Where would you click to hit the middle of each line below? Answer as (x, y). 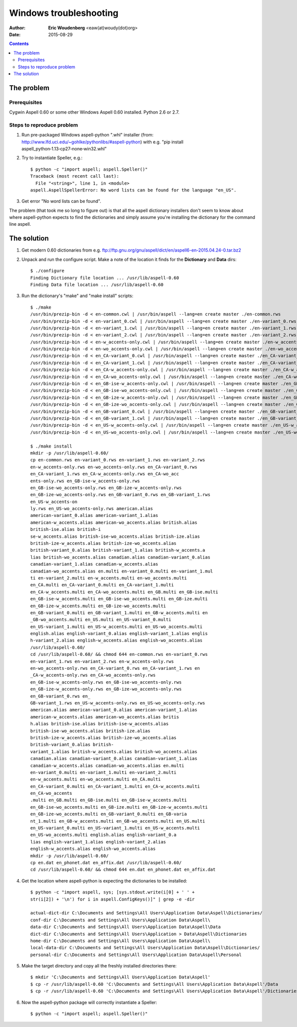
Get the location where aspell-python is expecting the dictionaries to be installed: (104, 881)
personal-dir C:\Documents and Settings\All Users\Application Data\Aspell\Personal (136, 955)
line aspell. (20, 224)
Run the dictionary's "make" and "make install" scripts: (77, 296)
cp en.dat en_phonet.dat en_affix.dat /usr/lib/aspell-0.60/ (106, 863)
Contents (19, 44)
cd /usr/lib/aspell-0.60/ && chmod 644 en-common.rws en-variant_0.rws (119, 654)
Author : (17, 28)
